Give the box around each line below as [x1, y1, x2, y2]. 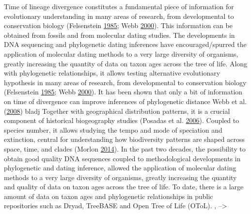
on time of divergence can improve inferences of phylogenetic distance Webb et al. [4, 96, 247, 106]
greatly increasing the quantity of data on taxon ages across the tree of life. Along [4, 58, 248, 68]
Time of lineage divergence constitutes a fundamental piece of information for [4, 1, 234, 11]
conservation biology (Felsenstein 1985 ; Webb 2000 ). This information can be [4, 20, 233, 31]
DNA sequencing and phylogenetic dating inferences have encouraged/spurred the [4, 39, 247, 49]
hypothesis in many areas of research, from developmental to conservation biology [4, 77, 247, 87]
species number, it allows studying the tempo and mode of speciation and [4, 124, 222, 135]
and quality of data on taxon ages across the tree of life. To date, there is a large [4, 182, 244, 192]
